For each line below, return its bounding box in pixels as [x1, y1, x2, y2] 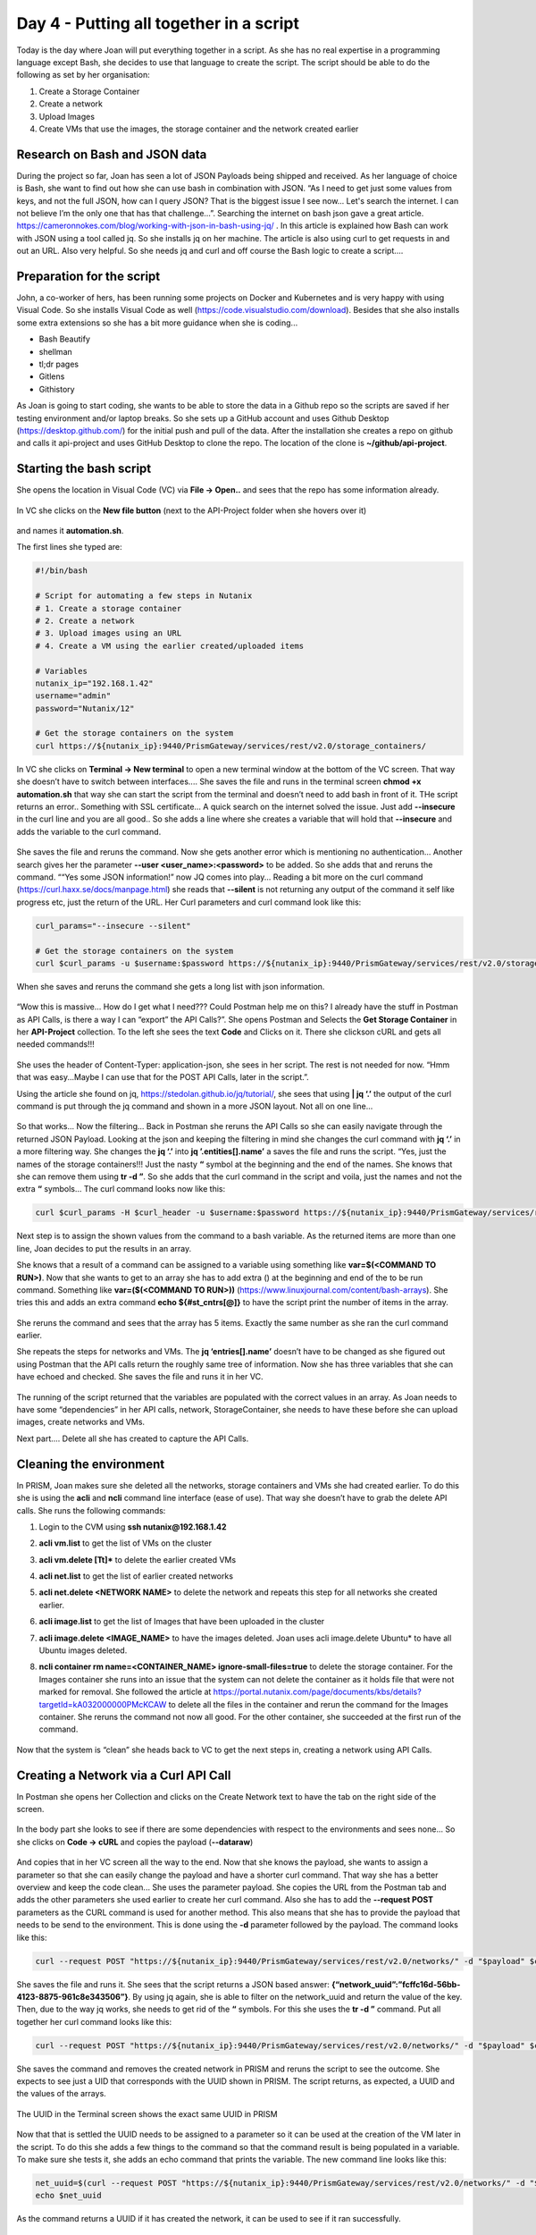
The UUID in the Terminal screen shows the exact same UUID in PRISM [16, 2108, 278, 2119]
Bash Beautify [38, 333, 91, 344]
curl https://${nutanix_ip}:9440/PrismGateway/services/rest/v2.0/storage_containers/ [35, 740, 427, 751]
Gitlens [38, 371, 65, 382]
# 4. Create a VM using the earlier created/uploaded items [35, 640, 305, 651]
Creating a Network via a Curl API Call [16, 1767, 231, 1783]
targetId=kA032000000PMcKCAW [38, 1699, 167, 1709]
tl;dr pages [38, 358, 80, 369]
